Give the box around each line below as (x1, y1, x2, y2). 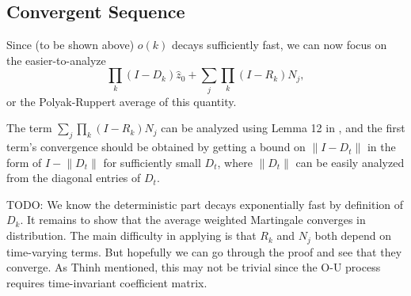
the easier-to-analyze (6, 51, 106, 68)
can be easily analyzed (295, 154, 405, 170)
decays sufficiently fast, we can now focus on (171, 36, 387, 53)
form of (6, 154, 42, 170)
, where (217, 154, 253, 170)
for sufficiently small (103, 154, 201, 170)
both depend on (314, 227, 391, 244)
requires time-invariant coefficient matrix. (6, 274, 207, 290)
